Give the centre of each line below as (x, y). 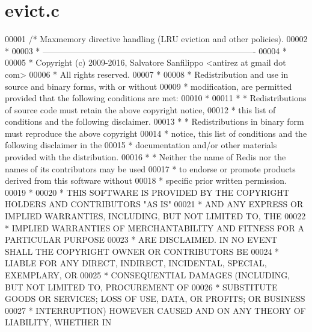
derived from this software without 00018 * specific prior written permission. (146, 180)
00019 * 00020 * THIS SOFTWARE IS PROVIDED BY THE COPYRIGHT (147, 192)
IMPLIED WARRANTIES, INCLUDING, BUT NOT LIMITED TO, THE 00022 (155, 216)
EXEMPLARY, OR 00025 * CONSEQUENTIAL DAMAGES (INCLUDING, (148, 275)
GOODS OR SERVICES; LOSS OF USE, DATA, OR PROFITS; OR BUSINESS (155, 299)
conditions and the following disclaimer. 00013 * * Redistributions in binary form (154, 121)
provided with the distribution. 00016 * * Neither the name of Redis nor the (145, 157)
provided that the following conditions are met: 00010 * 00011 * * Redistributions (156, 98)
